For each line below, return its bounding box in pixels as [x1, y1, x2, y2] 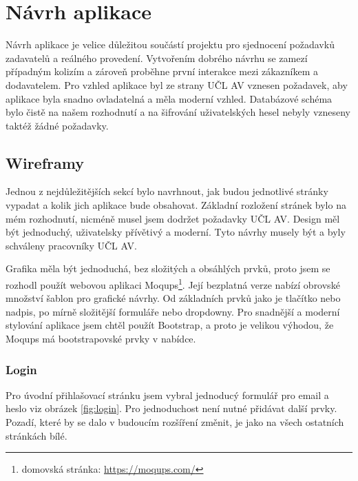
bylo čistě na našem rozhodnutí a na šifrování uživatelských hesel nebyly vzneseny [6, 105, 351, 119]
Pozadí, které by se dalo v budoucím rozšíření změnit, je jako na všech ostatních [6, 415, 344, 429]
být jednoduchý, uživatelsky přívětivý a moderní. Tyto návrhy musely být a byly [6, 225, 346, 239]
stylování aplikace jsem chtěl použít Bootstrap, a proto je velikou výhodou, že [6, 318, 334, 332]
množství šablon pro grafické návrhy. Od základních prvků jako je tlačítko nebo [6, 291, 341, 305]
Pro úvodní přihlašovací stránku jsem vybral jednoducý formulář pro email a [6, 387, 329, 402]
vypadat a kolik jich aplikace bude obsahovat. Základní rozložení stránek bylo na [6, 198, 346, 212]
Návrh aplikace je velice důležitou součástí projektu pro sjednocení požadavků [6, 37, 335, 52]
